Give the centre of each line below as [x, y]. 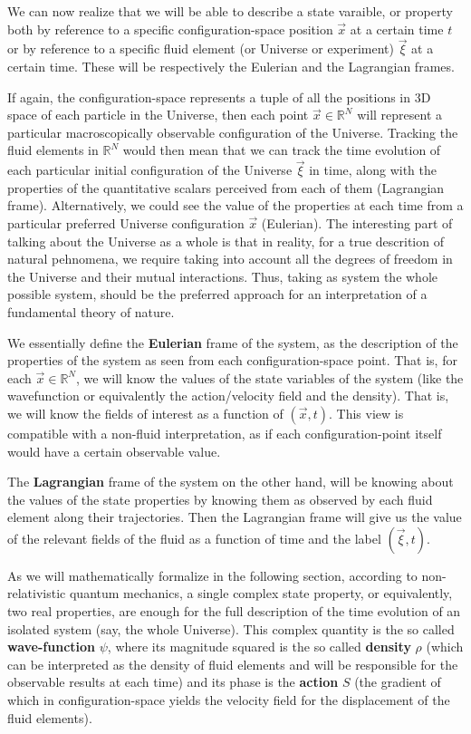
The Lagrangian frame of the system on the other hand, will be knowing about [231, 482]
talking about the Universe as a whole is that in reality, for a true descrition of [226, 241]
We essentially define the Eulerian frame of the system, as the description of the [233, 342]
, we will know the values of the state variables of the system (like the [269, 377]
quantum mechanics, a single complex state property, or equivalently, [261, 593]
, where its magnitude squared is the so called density [259, 647]
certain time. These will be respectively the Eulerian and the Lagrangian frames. [231, 66]
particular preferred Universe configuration [126, 222]
